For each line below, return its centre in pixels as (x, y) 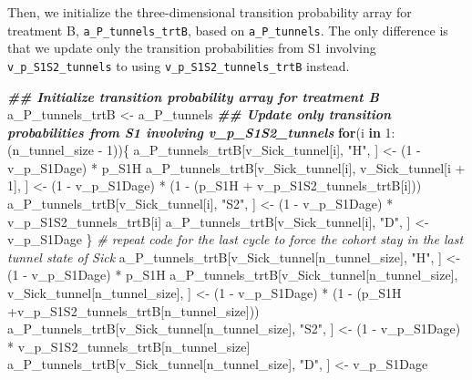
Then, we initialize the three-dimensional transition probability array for (210, 12)
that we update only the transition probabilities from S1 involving (192, 48)
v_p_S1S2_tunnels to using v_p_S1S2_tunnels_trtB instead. (179, 65)
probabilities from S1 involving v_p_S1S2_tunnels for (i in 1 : (201, 132)
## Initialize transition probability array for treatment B (193, 96)
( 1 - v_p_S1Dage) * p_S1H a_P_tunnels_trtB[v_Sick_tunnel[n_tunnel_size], (233, 275)
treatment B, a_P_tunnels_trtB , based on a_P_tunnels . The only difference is (228, 30)
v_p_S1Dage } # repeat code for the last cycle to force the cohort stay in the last (236, 239)
